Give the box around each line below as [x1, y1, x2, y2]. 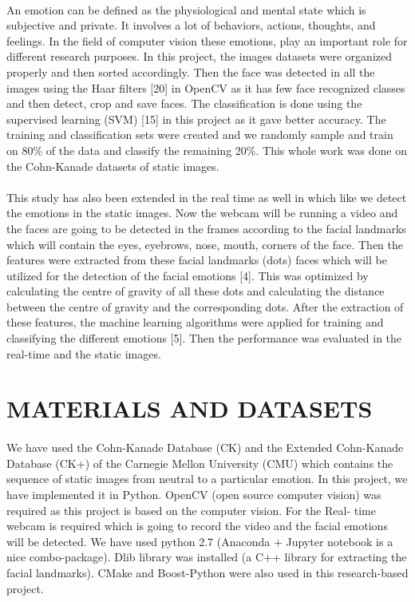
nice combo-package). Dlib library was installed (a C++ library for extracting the [6, 549, 407, 565]
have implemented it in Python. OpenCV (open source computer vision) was [6, 486, 381, 502]
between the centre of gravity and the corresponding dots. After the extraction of [6, 298, 404, 315]
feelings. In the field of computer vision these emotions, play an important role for [6, 32, 408, 49]
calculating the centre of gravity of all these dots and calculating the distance [6, 283, 385, 299]
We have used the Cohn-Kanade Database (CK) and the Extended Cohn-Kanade [6, 439, 404, 456]
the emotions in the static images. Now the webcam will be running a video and [6, 204, 398, 221]
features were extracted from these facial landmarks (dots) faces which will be [6, 251, 387, 268]
